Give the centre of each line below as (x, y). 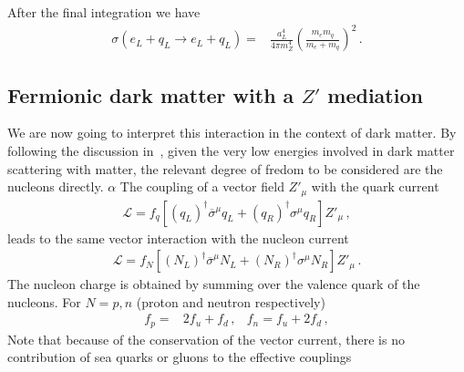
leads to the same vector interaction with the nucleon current (178, 238)
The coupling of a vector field (202, 186)
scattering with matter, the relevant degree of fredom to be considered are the (225, 168)
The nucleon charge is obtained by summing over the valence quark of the (214, 284)
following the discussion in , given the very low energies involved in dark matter (231, 150)
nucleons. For (44, 301)
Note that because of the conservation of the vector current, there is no (206, 339)
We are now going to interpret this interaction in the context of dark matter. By (232, 133)
